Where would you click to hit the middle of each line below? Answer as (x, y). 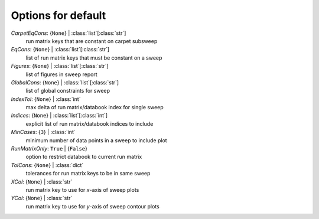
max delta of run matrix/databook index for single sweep (95, 107)
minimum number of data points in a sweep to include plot (97, 140)
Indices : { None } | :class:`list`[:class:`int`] (59, 116)
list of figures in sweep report (61, 74)
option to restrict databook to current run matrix (84, 157)
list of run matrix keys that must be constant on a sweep (94, 58)
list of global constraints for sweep (68, 91)
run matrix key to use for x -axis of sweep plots (82, 189)
